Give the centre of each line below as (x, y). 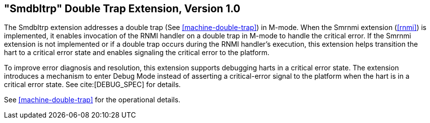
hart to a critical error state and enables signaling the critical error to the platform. (137, 53)
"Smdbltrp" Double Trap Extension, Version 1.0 (122, 9)
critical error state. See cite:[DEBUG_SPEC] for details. (92, 85)
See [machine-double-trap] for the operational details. (92, 100)
